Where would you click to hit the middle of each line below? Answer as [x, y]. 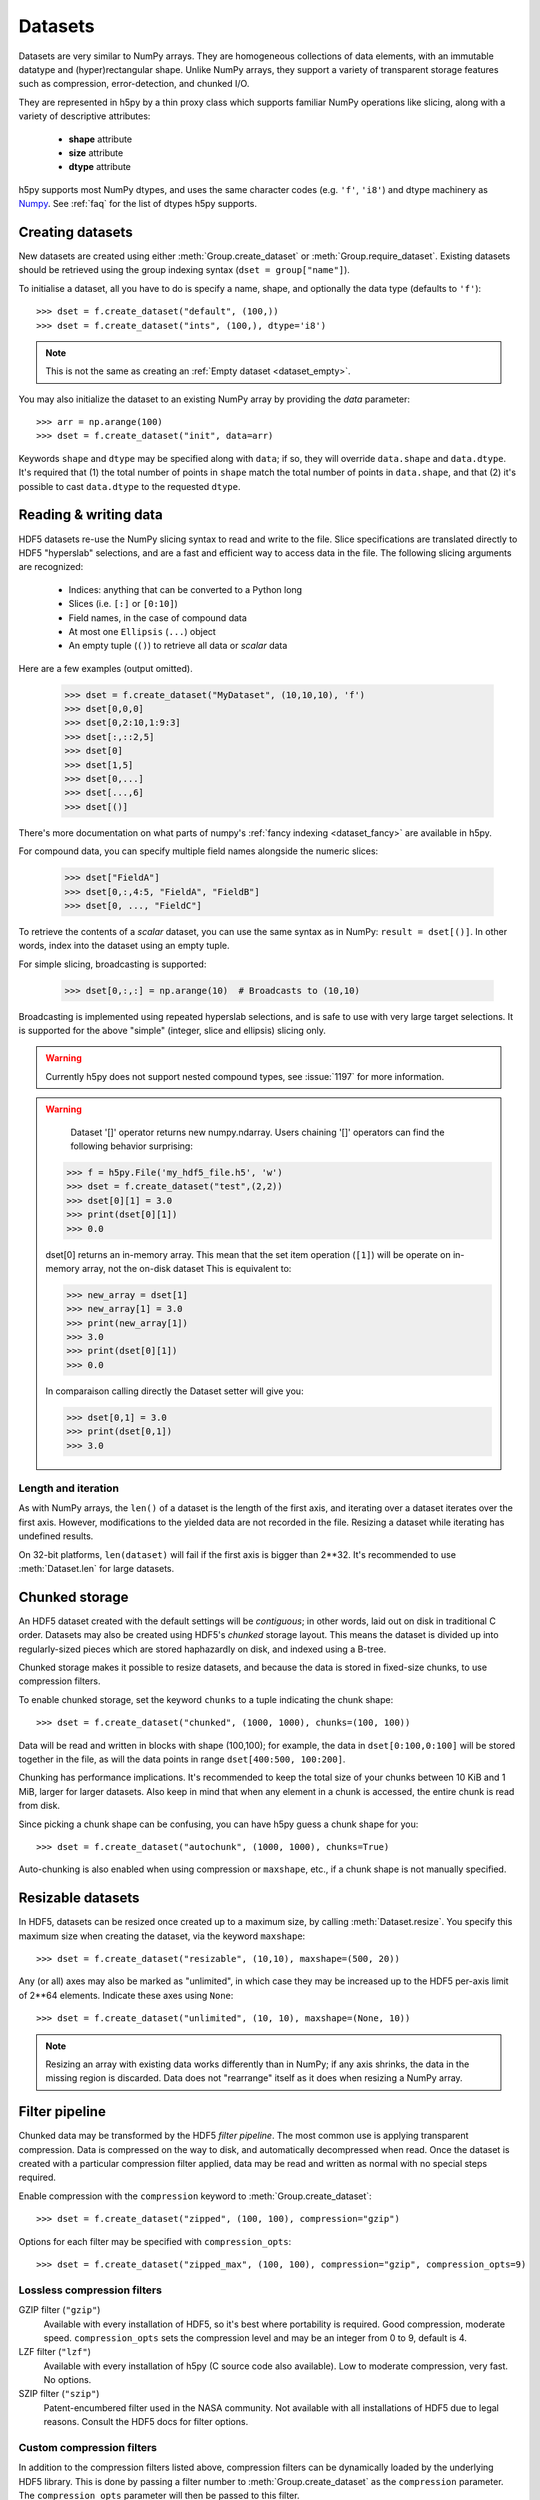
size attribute [96, 152]
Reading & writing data [91, 515]
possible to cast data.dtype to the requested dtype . [129, 486]
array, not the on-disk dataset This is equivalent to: [186, 1268]
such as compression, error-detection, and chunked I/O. [134, 84]
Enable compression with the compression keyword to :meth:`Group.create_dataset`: [195, 2196]
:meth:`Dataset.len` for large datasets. [96, 1568]
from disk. [39, 1806]
